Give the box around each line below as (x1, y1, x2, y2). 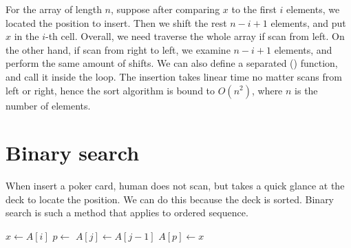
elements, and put (270, 15, 346, 30)
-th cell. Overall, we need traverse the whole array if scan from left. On (45, 29, 345, 43)
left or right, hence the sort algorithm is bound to (6, 83, 215, 97)
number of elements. (6, 98, 91, 112)
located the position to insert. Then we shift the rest (6, 15, 227, 30)
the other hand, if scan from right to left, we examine (6, 42, 231, 56)
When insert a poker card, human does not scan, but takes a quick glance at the (6, 178, 345, 193)
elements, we (286, 2, 340, 16)
